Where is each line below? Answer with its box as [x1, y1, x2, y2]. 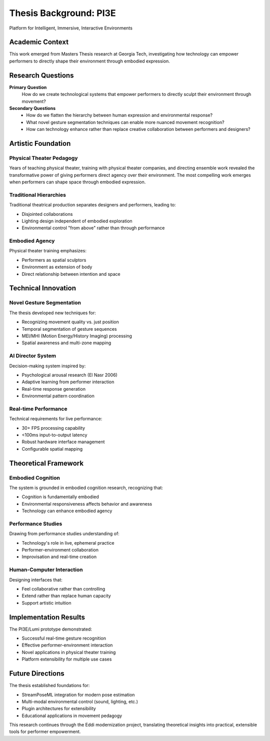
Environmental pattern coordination [21, 393, 94, 399]
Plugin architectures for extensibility [21, 706, 96, 712]
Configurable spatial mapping [21, 446, 83, 452]
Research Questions [9, 71, 74, 79]
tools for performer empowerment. [9, 729, 81, 735]
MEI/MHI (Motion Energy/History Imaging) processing [21, 333, 132, 339]
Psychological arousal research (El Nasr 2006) [21, 372, 117, 378]
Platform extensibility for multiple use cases [21, 656, 112, 662]
